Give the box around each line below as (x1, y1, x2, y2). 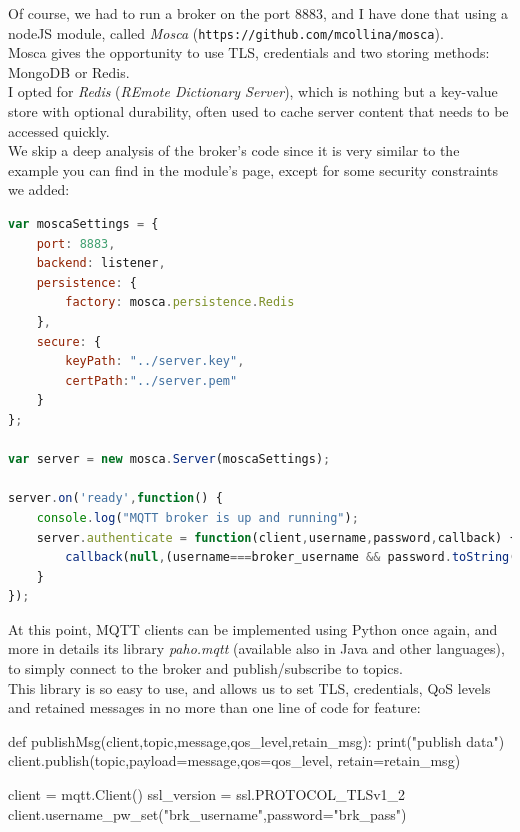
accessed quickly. (8, 120, 110, 141)
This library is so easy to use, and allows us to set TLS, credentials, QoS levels (8, 677, 491, 698)
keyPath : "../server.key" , (65, 354, 245, 369)
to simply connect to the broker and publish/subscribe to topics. (8, 658, 403, 679)
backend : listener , (36, 256, 166, 271)
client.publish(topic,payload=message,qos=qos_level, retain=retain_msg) (8, 750, 461, 771)
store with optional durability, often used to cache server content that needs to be (8, 101, 509, 122)
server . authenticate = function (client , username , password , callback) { (36, 530, 517, 545)
